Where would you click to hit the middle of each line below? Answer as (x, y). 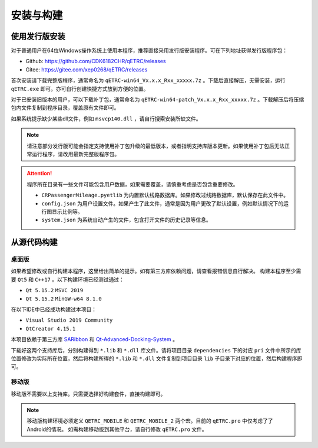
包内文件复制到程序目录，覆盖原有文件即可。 (65, 108)
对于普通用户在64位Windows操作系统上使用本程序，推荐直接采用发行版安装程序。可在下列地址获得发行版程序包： (149, 51)
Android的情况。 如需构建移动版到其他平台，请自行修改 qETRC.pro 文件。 (117, 429)
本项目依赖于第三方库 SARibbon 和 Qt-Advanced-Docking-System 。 (94, 339)
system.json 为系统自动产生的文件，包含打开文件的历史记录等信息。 (126, 220)
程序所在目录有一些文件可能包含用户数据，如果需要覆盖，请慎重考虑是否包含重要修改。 (132, 184)
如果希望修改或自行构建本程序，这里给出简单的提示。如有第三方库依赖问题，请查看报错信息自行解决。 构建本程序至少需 (156, 271)
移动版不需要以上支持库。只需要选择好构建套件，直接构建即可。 (88, 394)
